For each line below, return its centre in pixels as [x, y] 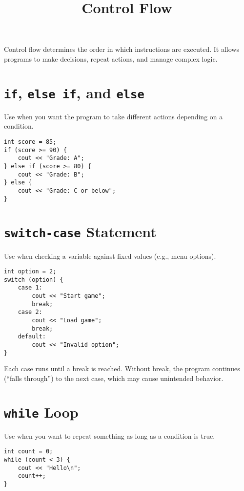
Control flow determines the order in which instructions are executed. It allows [122, 49]
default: [32, 337]
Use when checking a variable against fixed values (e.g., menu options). [110, 256]
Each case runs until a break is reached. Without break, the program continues [122, 368]
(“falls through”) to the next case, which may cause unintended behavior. [114, 378]
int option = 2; [30, 272]
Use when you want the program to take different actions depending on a [113, 116]
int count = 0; [29, 452]
